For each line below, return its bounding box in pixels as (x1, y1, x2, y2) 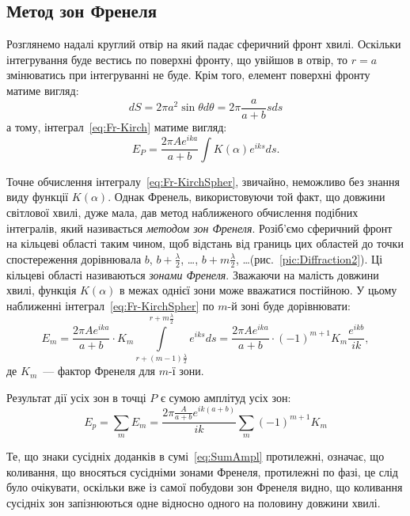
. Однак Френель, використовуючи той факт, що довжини (108, 188, 385, 205)
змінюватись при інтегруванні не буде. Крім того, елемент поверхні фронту (6, 66, 370, 83)
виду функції (6, 188, 69, 205)
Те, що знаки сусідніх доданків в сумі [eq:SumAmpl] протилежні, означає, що (6, 448, 385, 465)
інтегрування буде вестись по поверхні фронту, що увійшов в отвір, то (6, 51, 348, 67)
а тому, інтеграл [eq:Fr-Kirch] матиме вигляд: (6, 118, 227, 135)
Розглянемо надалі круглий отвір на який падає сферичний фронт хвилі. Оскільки (6, 36, 401, 52)
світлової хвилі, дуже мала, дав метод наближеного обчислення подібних (6, 203, 359, 220)
